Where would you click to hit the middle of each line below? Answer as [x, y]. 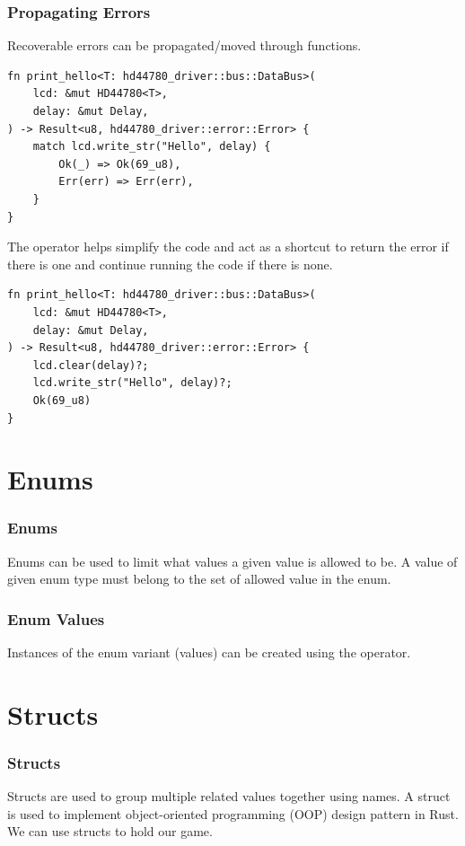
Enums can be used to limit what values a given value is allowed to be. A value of [232, 561]
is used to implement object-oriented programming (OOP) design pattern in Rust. [233, 813]
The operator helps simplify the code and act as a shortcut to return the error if [228, 247]
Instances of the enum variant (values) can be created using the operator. [209, 652]
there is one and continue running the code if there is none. [170, 264]
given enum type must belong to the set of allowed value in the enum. [199, 579]
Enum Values [56, 618]
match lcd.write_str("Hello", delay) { [152, 147]
